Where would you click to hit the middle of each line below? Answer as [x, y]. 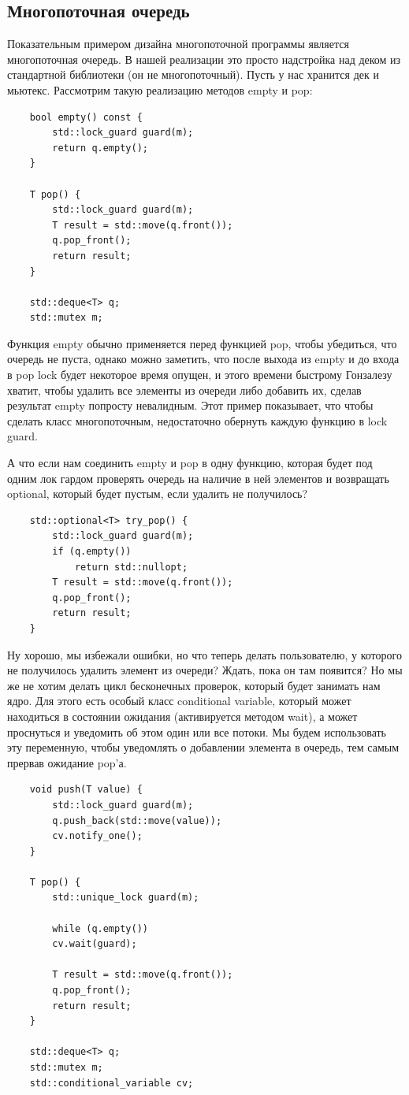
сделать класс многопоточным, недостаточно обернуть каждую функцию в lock [197, 420]
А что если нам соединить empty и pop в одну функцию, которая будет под [190, 463]
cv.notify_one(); [97, 836]
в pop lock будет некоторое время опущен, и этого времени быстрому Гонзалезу [200, 375]
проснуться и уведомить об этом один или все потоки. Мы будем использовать [197, 731]
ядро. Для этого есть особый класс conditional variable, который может [179, 701]
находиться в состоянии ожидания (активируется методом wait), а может [182, 716]
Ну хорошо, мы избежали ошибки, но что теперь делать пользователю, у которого [204, 654]
